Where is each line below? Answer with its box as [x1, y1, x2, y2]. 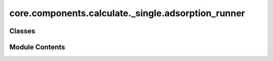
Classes [9, 27, 35, 35]
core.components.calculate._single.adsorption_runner [9, 8, 245, 19]
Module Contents [9, 43, 65, 51]
